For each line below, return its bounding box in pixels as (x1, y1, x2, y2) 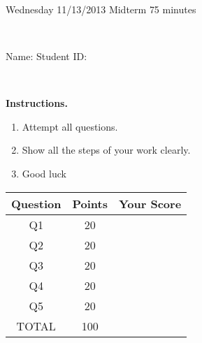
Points (72, 195, 108, 212)
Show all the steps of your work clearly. (22, 143, 191, 157)
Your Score (118, 195, 182, 212)
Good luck (22, 166, 66, 180)
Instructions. (6, 96, 68, 110)
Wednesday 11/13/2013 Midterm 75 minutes (6, 1, 196, 16)
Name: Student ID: (6, 48, 87, 63)
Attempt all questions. (22, 119, 118, 133)
